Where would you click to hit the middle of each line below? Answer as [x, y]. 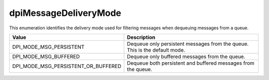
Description [141, 37]
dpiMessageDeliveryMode [65, 13]
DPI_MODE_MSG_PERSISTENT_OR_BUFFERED [67, 66]
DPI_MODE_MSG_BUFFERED [46, 56]
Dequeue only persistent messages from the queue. [188, 44]
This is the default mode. [156, 50]
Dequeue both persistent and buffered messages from [191, 63]
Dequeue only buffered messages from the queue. [186, 56]
